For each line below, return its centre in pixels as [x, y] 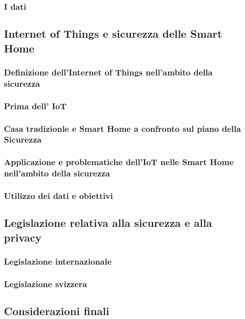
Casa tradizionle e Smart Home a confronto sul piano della [122, 128]
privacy [23, 237]
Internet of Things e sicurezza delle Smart [113, 34]
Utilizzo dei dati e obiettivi [59, 196]
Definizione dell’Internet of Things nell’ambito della [108, 72]
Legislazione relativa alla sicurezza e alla [108, 223]
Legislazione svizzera [46, 283]
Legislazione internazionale [58, 261]
